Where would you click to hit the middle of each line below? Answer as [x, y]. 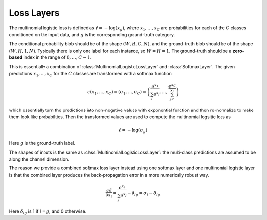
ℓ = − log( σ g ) [133, 130]
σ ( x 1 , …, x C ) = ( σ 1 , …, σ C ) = [117, 92]
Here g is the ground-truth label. [42, 143]
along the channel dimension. [39, 159]
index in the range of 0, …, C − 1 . [57, 57]
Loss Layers [34, 13]
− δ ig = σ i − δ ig [143, 193]
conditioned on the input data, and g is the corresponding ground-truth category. [92, 34]
